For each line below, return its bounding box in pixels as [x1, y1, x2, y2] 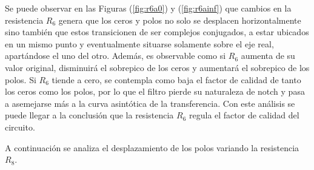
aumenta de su [241, 49, 295, 62]
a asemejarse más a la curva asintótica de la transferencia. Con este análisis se [5, 97, 295, 109]
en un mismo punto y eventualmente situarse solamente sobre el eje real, [5, 37, 274, 50]
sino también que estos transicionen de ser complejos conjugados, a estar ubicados [5, 25, 309, 38]
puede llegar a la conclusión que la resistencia [5, 109, 174, 121]
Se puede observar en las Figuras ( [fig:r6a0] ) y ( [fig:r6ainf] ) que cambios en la [5, 2, 292, 14]
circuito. [5, 120, 35, 133]
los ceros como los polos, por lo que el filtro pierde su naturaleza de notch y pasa [5, 85, 305, 98]
